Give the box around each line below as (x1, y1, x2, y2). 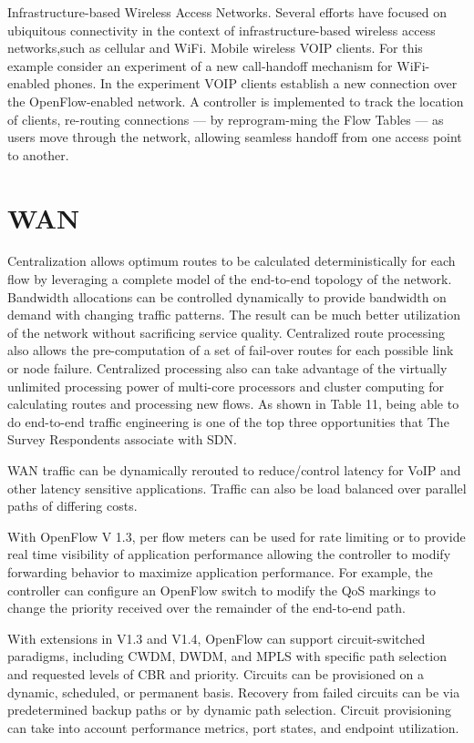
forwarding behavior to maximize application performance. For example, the (7, 562, 433, 581)
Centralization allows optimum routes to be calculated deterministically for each (7, 251, 456, 270)
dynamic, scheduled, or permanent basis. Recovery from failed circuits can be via (7, 682, 460, 701)
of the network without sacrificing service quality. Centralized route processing (7, 322, 446, 341)
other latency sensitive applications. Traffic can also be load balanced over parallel (7, 478, 467, 497)
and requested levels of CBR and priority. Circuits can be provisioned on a (7, 664, 425, 683)
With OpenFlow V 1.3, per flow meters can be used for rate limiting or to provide (7, 526, 466, 545)
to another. (7, 145, 69, 164)
